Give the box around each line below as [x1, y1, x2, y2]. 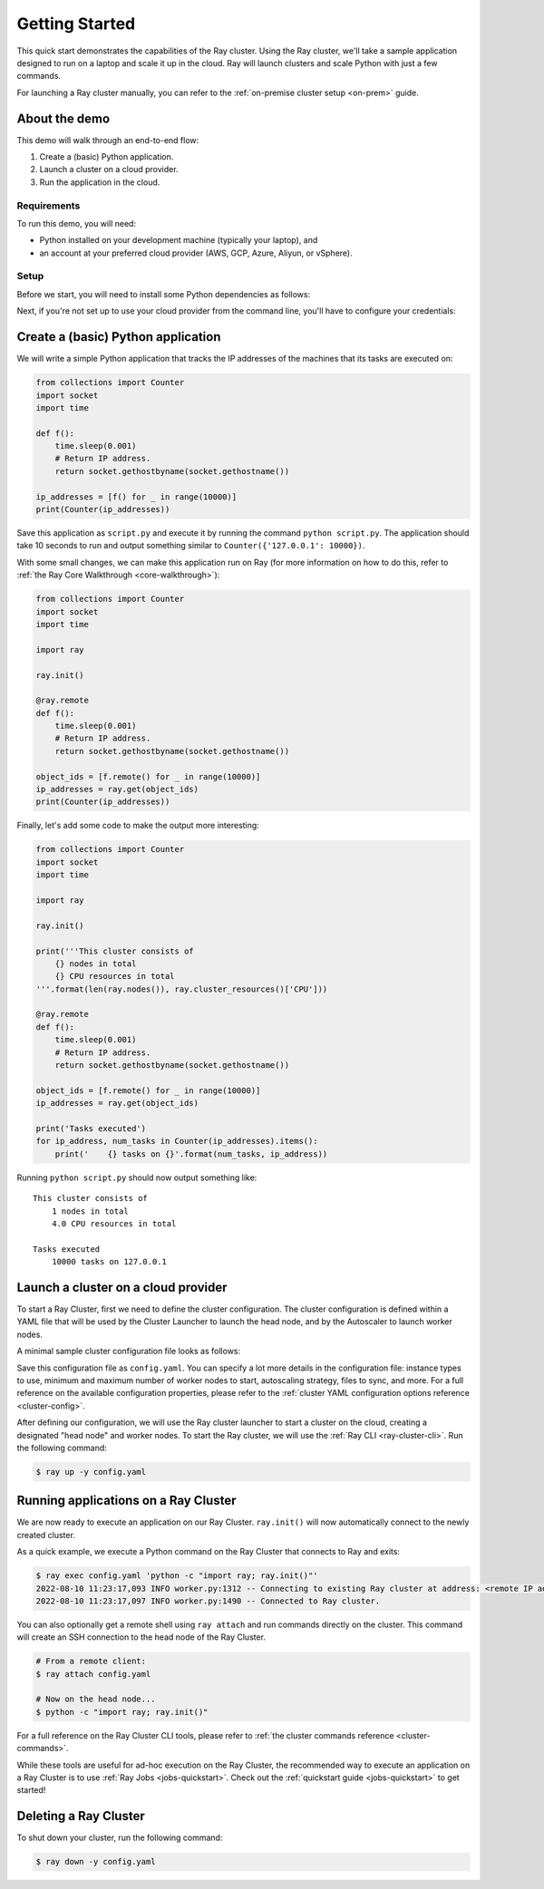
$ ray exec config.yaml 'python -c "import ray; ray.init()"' [35, 1571, 318, 1581]
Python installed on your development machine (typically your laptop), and [39, 235, 318, 246]
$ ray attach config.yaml [35, 1669, 151, 1679]
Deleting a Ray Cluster [16, 1808, 145, 1824]
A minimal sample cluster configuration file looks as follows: [16, 1346, 241, 1357]
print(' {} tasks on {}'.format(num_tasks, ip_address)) [54, 1148, 328, 1159]
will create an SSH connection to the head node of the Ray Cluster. [16, 1632, 267, 1642]
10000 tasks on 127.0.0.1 [51, 1256, 168, 1267]
